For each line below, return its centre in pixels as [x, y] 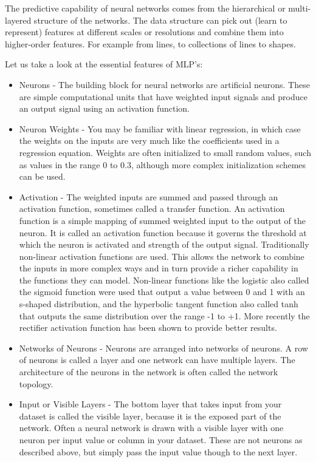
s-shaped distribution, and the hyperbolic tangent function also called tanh [159, 304]
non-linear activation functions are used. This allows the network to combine [162, 256]
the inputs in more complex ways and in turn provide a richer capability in [159, 268]
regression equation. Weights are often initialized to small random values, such [165, 152]
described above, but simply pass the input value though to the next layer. [158, 451]
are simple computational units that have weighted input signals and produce [163, 96]
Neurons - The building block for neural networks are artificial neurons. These [164, 84]
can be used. [42, 176]
